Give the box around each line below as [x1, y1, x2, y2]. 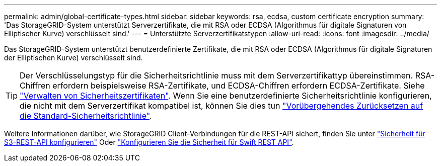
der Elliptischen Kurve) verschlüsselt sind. [4, 53, 143, 62]
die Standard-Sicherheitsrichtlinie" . [20, 111, 152, 121]
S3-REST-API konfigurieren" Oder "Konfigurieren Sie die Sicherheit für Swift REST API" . [4, 138, 294, 146]
